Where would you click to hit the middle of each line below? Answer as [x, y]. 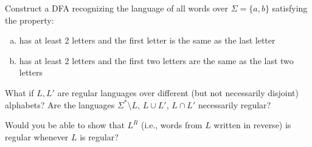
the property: [29, 20]
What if [19, 92]
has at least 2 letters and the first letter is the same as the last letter [147, 40]
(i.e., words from [172, 125]
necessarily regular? [234, 104]
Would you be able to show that [65, 125]
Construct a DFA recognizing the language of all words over [117, 8]
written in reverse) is [252, 125]
